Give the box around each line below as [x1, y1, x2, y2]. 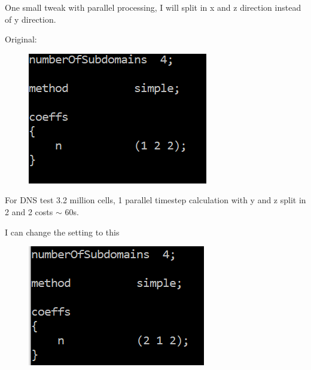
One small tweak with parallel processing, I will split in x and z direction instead [5, 1, 301, 13]
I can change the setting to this [5, 225, 120, 238]
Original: [5, 33, 37, 45]
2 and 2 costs [5, 205, 53, 218]
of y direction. [5, 13, 56, 25]
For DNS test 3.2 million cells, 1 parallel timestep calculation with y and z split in [5, 194, 306, 206]
